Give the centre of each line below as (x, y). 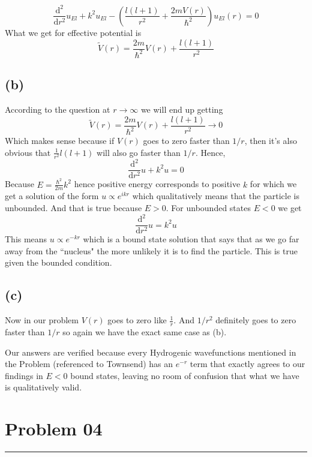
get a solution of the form (52, 196)
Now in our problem (42, 320)
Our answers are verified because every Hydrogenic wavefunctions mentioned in (151, 352)
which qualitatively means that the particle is (216, 196)
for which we (273, 184)
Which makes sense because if (60, 141)
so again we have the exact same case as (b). (145, 331)
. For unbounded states (208, 207)
